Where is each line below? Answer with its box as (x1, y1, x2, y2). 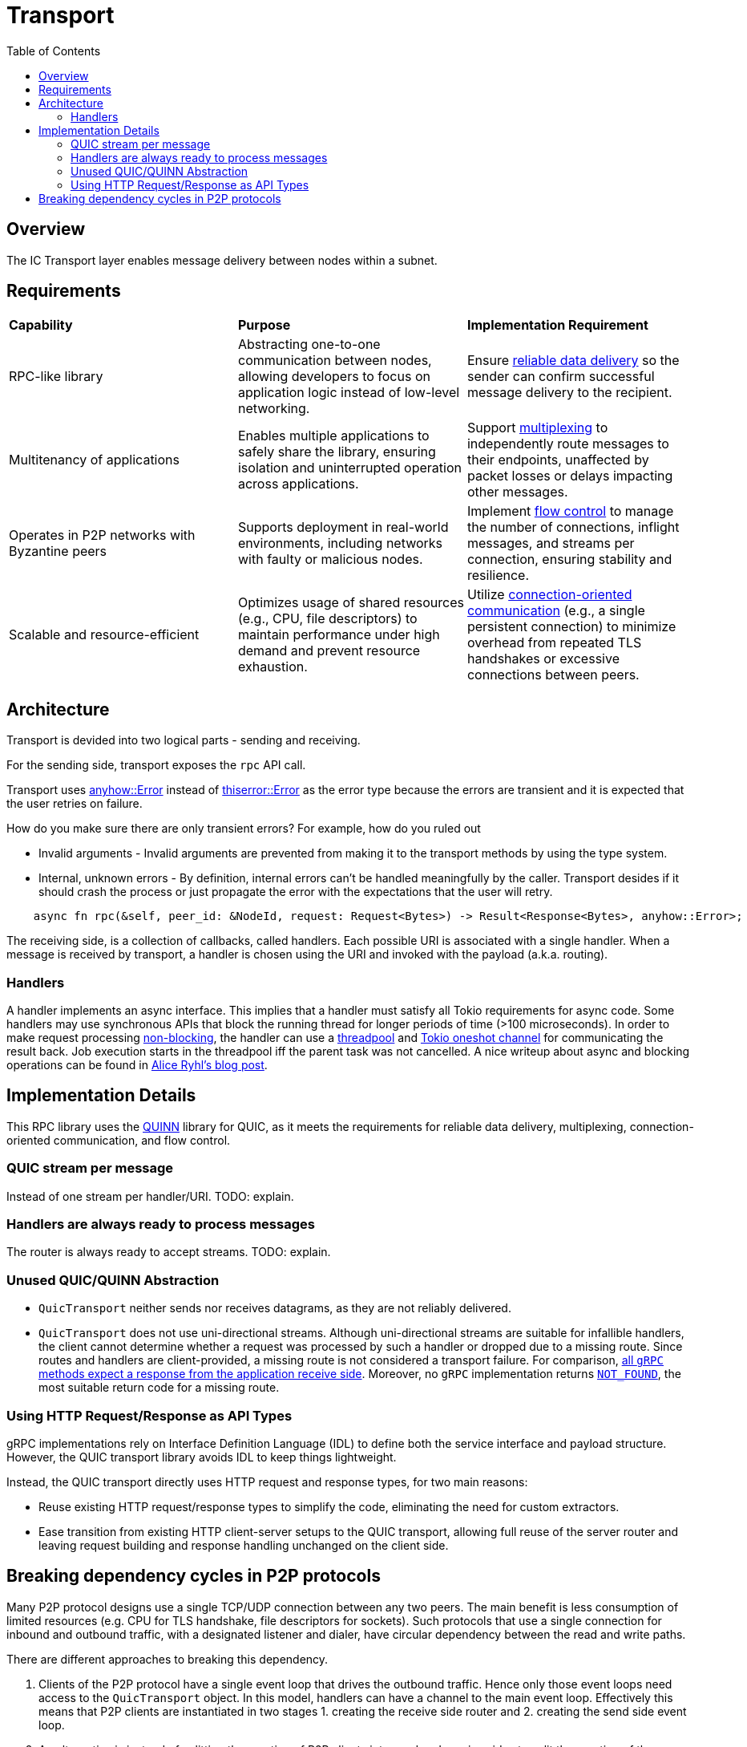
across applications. (237, 476, 359, 492)
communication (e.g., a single (466, 602, 645, 619)
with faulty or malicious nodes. (237, 551, 423, 568)
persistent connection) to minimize (466, 618, 676, 635)
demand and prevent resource (237, 642, 421, 659)
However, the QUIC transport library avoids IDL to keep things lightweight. (6, 1449, 397, 1464)
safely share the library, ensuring (237, 444, 436, 460)
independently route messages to (466, 436, 669, 452)
